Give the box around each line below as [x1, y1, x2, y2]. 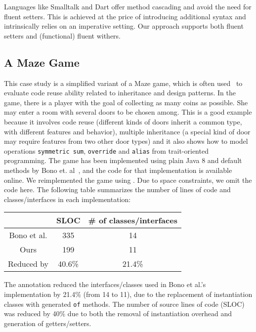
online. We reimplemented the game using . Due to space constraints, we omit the [4, 174, 252, 185]
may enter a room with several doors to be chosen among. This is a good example [4, 107, 252, 117]
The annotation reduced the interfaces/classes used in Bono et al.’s [4, 279, 206, 290]
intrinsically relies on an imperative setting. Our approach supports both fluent [4, 21, 244, 31]
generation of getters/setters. [4, 318, 91, 328]
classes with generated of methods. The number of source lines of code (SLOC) [4, 298, 245, 309]
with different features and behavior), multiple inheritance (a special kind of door [4, 126, 251, 136]
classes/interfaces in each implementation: [4, 194, 131, 204]
